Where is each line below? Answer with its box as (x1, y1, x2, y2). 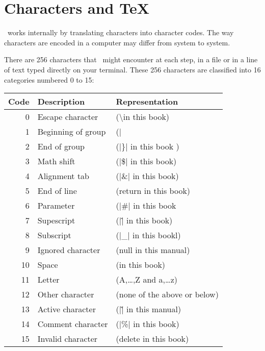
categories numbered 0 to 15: (4, 74, 94, 85)
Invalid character (37, 333, 98, 345)
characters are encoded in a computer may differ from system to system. (4, 37, 230, 47)
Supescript (37, 214, 75, 227)
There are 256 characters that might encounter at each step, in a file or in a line (4, 54, 258, 65)
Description (37, 95, 85, 108)
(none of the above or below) (116, 288, 219, 300)
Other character (37, 288, 94, 300)
